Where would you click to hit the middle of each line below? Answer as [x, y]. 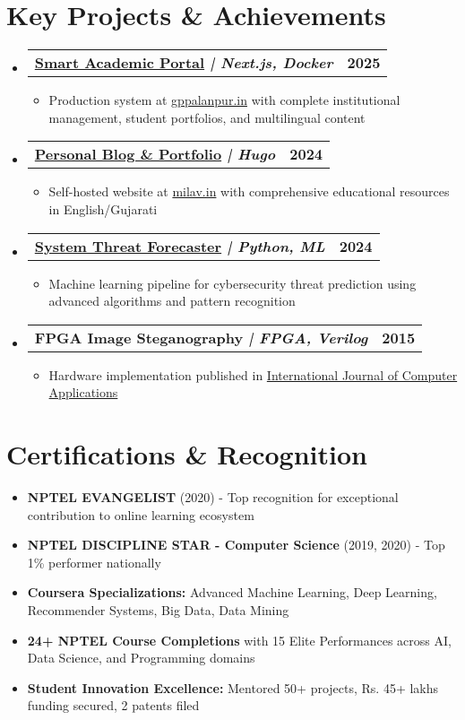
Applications [83, 392]
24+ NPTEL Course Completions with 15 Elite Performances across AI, [239, 640]
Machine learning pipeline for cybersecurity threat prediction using [232, 283]
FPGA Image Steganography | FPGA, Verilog [201, 337]
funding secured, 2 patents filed [113, 705]
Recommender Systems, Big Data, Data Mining [158, 609]
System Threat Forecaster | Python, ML [180, 246]
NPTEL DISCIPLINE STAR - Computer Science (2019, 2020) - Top [236, 545]
